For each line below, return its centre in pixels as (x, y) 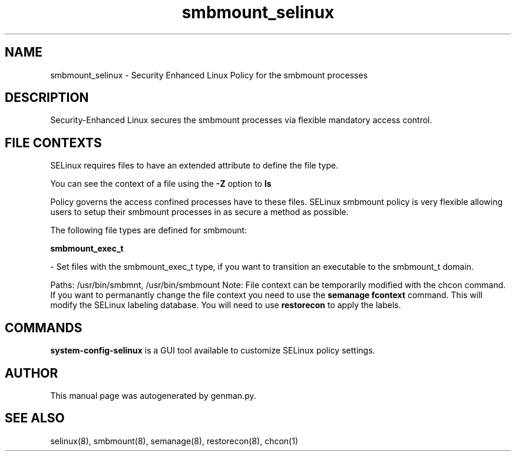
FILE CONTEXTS (53, 143)
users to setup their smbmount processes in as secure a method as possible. (199, 212)
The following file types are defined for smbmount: (149, 230)
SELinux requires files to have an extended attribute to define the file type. (194, 166)
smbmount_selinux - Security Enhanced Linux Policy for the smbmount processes (209, 75)
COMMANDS (44, 328)
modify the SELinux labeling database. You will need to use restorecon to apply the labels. (226, 305)
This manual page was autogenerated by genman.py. (153, 395)
